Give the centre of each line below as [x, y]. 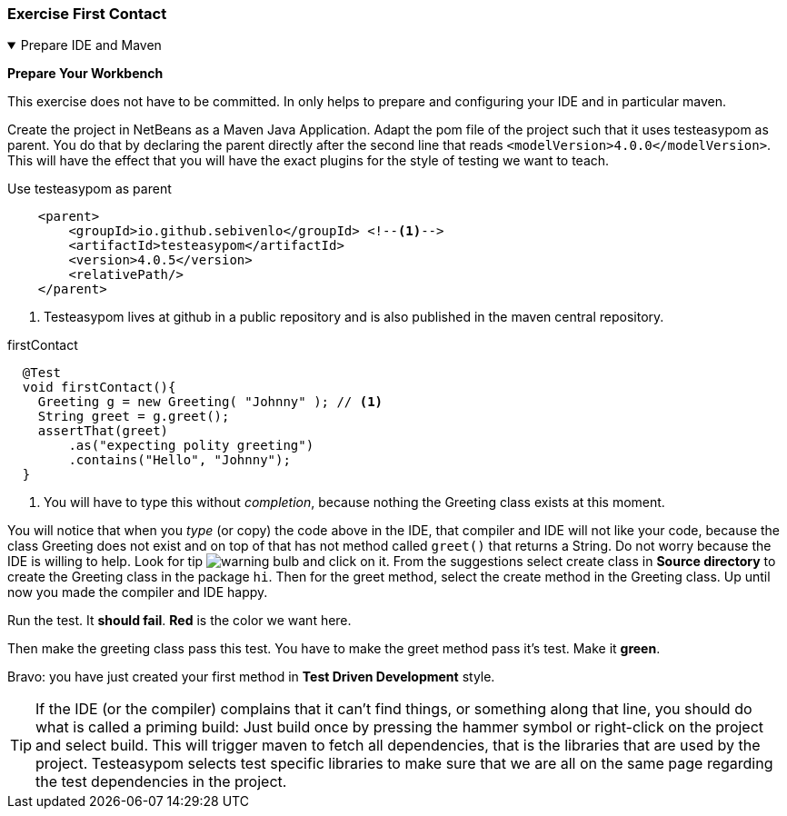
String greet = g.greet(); [134, 417]
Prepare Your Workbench [85, 74]
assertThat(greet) [103, 431]
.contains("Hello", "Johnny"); [179, 460]
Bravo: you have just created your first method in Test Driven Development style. [251, 677]
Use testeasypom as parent [90, 189]
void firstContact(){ [99, 388]
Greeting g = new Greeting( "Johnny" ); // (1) [210, 402]
